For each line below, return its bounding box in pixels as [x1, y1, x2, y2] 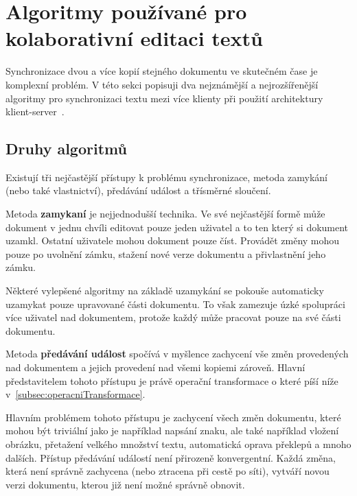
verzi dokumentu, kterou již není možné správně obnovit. [5, 477, 245, 491]
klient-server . [5, 104, 65, 119]
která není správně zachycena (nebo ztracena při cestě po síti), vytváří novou [5, 464, 330, 478]
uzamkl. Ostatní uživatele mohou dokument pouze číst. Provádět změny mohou [5, 233, 340, 248]
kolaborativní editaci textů [5, 24, 263, 52]
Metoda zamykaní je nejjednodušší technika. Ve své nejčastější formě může [5, 206, 325, 221]
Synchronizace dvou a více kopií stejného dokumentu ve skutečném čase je [5, 64, 318, 78]
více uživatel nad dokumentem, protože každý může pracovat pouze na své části [5, 310, 341, 324]
